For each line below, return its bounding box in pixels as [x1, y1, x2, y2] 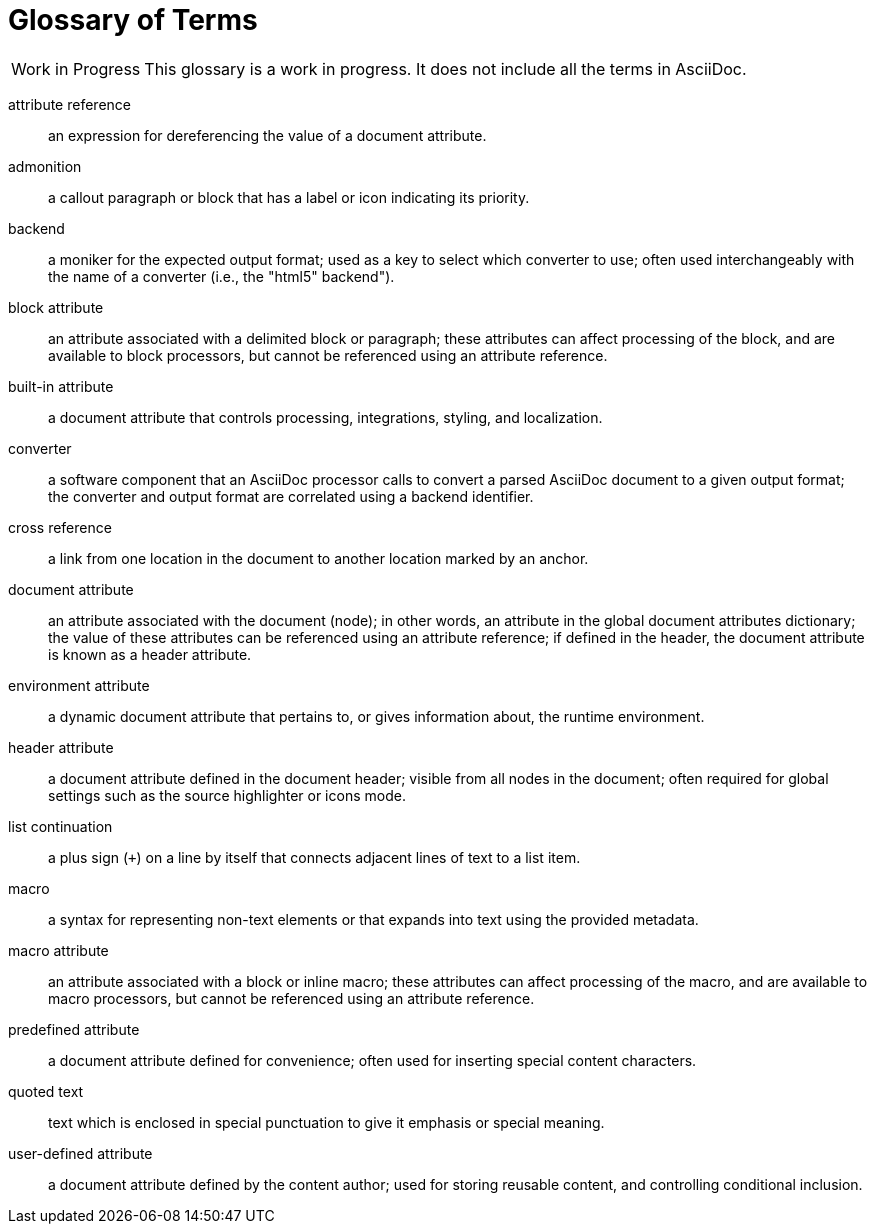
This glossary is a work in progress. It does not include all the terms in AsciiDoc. [144, 58, 747, 79]
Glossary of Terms [8, 3, 258, 37]
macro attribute [8, 941, 109, 959]
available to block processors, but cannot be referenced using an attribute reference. [48, 346, 608, 364]
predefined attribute [8, 1020, 140, 1038]
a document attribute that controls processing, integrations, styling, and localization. [48, 408, 603, 426]
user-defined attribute [8, 1144, 153, 1162]
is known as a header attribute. [48, 645, 252, 663]
